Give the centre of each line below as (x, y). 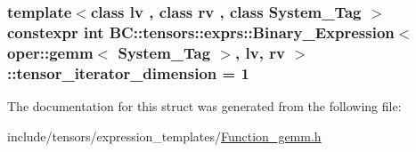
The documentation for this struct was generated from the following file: (204, 105)
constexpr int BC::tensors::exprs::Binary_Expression (201, 32)
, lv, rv (260, 52)
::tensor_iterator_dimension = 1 (128, 72)
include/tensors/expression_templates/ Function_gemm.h (164, 136)
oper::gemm (50, 52)
